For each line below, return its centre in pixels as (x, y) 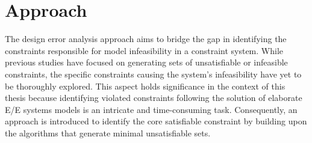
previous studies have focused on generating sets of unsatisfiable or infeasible (146, 62)
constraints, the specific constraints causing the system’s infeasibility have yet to (153, 74)
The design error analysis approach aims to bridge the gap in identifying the (146, 39)
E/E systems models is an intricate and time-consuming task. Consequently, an (151, 109)
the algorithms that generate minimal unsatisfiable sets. (108, 132)
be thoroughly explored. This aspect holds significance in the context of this (145, 86)
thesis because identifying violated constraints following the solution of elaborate (154, 98)
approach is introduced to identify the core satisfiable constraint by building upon (156, 121)
